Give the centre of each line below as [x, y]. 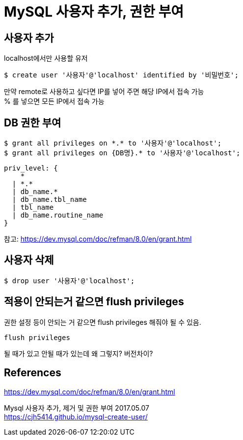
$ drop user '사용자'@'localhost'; [69, 281]
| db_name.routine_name [58, 215]
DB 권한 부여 [33, 122]
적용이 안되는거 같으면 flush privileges [94, 302]
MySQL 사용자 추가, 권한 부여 [94, 12]
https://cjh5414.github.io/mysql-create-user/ [76, 416]
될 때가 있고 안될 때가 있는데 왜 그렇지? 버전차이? [79, 353]
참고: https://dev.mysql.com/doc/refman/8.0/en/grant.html [98, 239]
